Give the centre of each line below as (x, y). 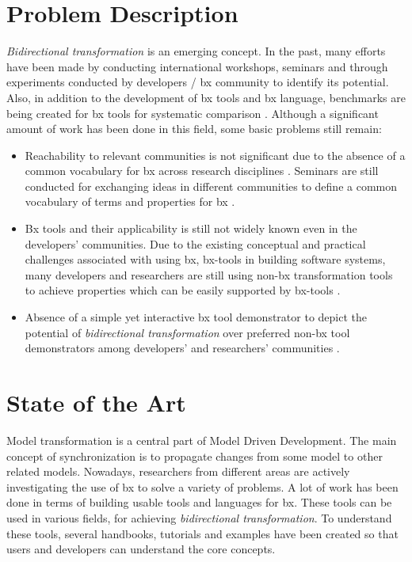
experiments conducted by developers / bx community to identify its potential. (198, 82)
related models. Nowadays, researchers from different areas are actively (178, 471)
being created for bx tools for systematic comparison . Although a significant (193, 113)
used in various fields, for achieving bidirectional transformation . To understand (199, 517)
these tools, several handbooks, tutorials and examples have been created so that (202, 533)
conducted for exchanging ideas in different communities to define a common (211, 186)
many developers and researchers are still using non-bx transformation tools (209, 274)
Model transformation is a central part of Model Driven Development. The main (202, 440)
